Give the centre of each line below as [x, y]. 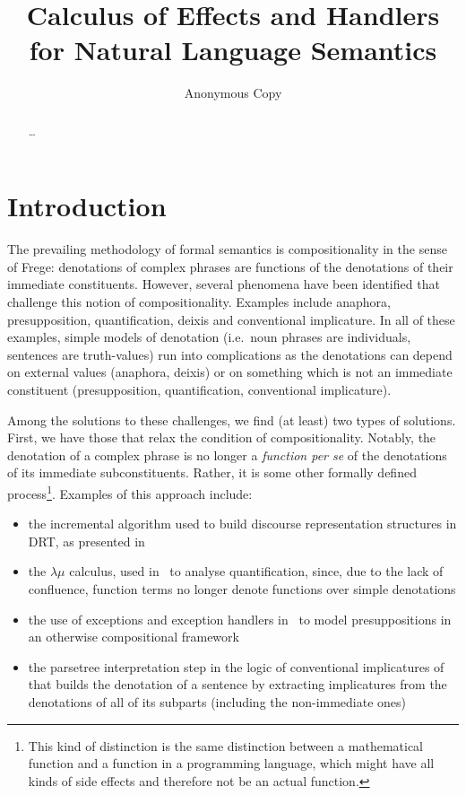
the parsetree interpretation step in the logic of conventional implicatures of [236, 666]
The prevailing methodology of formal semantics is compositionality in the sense [227, 249]
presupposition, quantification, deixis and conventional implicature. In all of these [231, 319]
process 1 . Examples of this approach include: [130, 492]
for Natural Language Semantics [233, 50]
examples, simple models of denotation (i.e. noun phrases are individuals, [209, 337]
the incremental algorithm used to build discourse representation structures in [242, 524]
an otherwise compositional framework [134, 637]
